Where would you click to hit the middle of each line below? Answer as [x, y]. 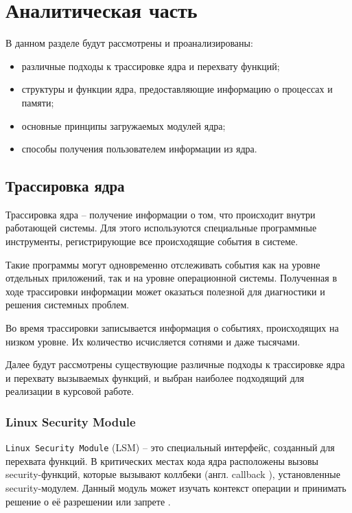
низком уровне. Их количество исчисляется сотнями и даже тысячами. [153, 341]
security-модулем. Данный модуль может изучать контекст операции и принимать [176, 488]
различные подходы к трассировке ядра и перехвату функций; [151, 66]
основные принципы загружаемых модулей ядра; [124, 125]
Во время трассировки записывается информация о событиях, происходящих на [172, 328]
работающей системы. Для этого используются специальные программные [161, 228]
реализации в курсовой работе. [70, 391]
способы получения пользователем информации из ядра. [139, 149]
